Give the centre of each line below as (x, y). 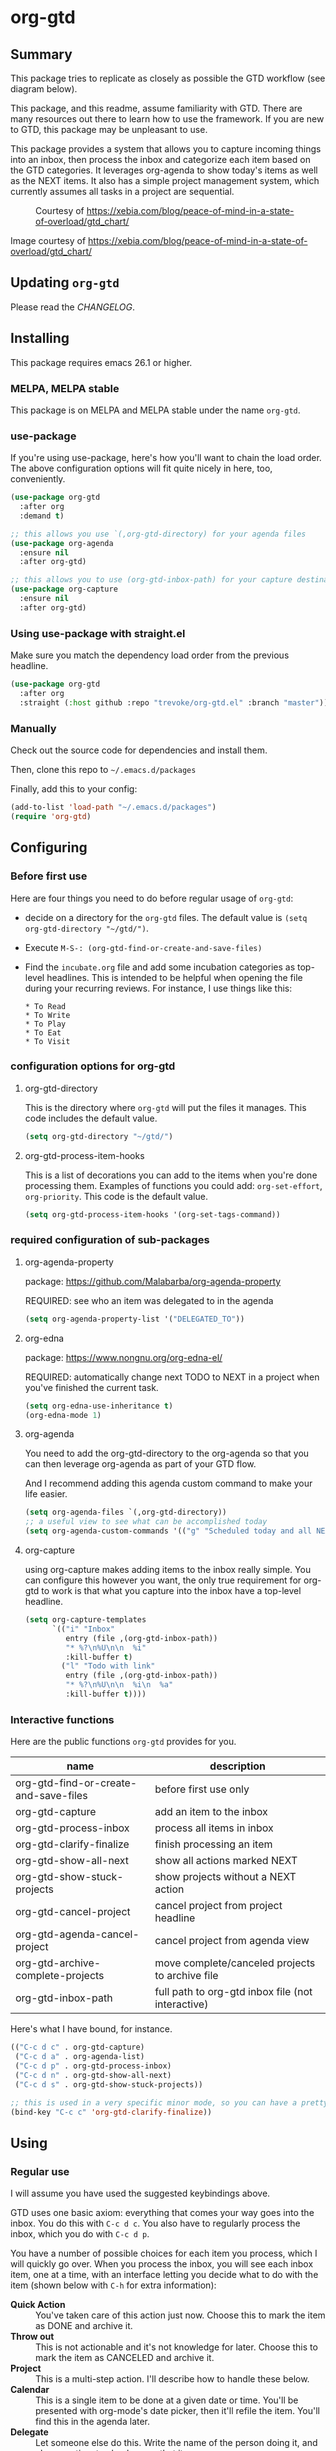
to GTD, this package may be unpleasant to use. (109, 129)
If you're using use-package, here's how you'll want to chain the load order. (166, 458)
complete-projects (60, 1976)
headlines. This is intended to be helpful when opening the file (174, 977)
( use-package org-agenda (62, 543)
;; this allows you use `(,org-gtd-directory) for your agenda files (158, 534)
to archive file (186, 1976)
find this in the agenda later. (93, 2422)
